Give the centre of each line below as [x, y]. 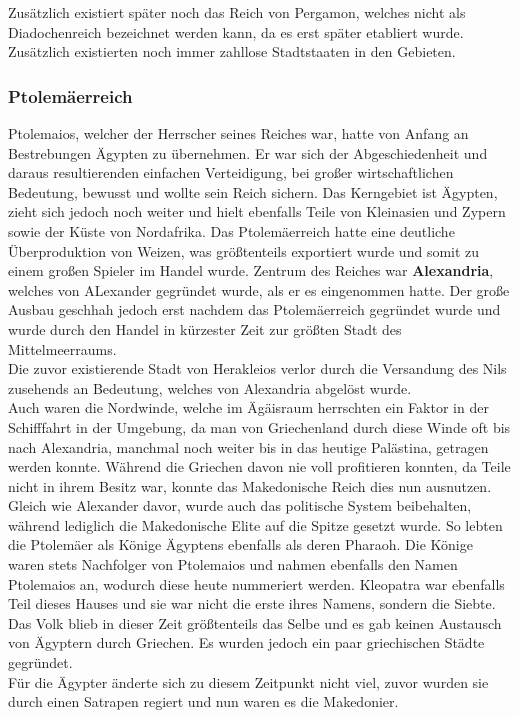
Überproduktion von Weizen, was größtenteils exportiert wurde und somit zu [244, 250]
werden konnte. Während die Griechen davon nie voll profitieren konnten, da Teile [259, 466]
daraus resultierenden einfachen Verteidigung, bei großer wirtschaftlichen [231, 172]
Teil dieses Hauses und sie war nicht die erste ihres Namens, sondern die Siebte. [252, 603]
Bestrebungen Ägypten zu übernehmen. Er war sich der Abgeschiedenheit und [248, 152]
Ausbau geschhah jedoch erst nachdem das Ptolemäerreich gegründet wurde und [254, 309]
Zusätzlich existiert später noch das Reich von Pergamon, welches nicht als [237, 12]
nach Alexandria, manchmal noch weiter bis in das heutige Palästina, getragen [248, 446]
